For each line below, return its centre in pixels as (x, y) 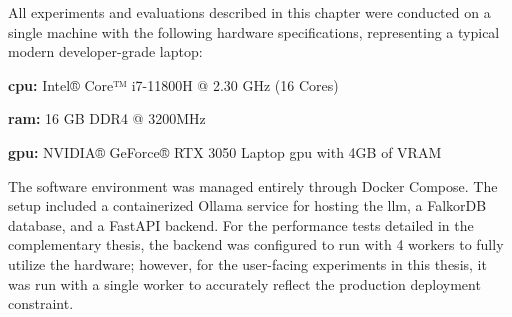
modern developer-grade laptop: (105, 51)
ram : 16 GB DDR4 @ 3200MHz (107, 118)
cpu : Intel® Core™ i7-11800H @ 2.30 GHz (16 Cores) (173, 84)
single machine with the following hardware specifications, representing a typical (254, 31)
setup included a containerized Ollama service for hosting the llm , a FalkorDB (247, 205)
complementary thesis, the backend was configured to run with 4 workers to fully (256, 244)
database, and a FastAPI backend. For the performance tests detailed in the (241, 224)
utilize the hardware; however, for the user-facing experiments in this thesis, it (247, 263)
